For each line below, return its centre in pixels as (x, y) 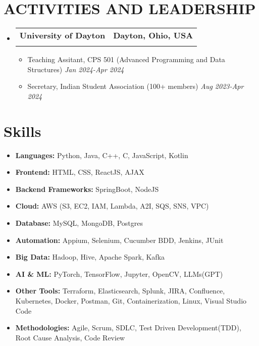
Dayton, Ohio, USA (153, 35)
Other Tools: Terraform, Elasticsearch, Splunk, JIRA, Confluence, (120, 291)
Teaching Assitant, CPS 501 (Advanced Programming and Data (126, 59)
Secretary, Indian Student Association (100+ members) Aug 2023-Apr (136, 86)
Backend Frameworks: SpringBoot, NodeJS (87, 189)
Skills (22, 131)
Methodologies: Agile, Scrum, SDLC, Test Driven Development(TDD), (128, 328)
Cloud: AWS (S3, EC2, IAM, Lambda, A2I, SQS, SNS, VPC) (112, 206)
